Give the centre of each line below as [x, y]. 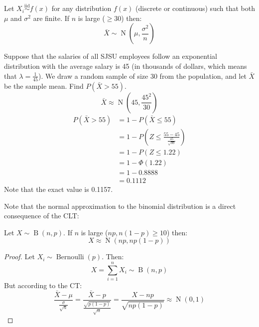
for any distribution [81, 8]
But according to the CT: [43, 285]
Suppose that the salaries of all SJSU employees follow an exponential [111, 56]
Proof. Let [19, 256]
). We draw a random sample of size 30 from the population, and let [142, 76]
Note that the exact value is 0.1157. [59, 189]
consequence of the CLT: [42, 216]
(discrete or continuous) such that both [195, 8]
